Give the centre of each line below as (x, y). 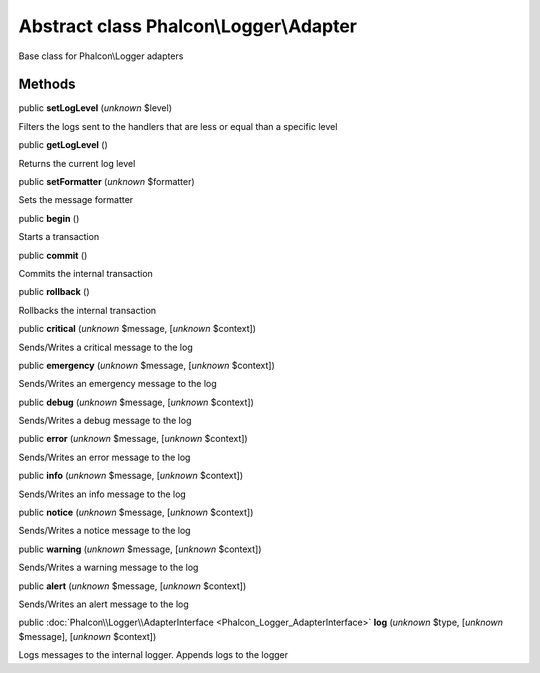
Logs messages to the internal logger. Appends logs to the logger (153, 655)
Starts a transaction (59, 237)
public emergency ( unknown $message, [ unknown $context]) (146, 365)
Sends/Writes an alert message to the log (103, 604)
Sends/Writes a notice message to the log (104, 531)
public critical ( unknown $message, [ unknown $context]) (137, 329)
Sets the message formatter (76, 200)
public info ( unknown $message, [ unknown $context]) (131, 476)
